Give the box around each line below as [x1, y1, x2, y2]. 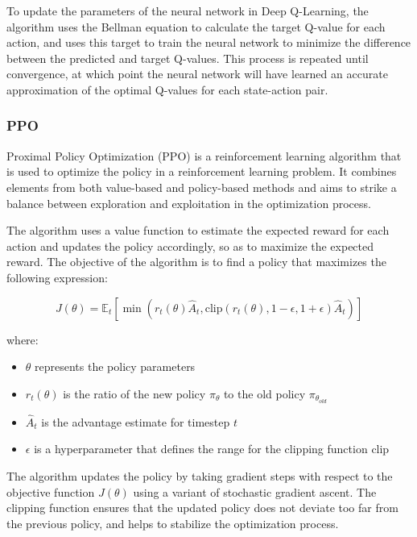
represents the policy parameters [35, 358, 196, 375]
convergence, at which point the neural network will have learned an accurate [6, 65, 388, 82]
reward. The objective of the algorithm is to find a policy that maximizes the [6, 253, 386, 270]
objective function [6, 483, 95, 500]
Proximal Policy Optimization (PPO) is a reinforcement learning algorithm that [6, 147, 402, 164]
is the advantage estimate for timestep [41, 413, 230, 430]
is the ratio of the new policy [63, 385, 206, 402]
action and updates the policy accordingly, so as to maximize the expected [6, 237, 374, 254]
